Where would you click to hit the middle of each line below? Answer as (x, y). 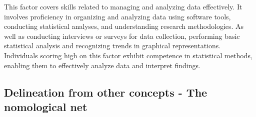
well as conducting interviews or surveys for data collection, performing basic (122, 36)
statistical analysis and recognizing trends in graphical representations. (112, 46)
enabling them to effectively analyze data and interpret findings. (102, 65)
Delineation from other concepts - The (106, 92)
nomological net (46, 106)
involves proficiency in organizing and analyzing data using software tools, (117, 16)
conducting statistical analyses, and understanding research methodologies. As (124, 26)
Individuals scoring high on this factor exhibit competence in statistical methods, (128, 55)
